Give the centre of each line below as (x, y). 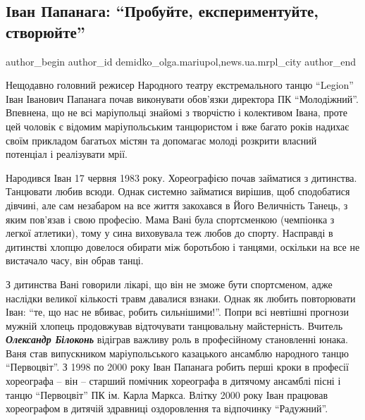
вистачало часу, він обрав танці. (75, 260)
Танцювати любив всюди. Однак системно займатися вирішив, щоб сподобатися (178, 191)
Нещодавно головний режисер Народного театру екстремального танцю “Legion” (180, 85)
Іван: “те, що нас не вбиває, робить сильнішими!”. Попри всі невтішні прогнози (178, 312)
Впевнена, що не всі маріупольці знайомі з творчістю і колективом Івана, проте (177, 112)
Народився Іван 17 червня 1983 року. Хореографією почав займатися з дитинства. (181, 177)
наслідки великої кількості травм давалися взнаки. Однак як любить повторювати (181, 298)
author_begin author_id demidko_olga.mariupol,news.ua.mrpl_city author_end (181, 61)
